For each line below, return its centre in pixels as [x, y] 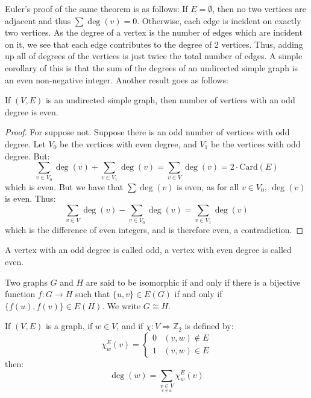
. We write [121, 305]
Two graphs [26, 282]
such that [93, 294]
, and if [130, 326]
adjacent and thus [38, 20]
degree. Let [25, 143]
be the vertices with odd [256, 143]
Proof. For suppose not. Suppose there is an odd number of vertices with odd [147, 132]
